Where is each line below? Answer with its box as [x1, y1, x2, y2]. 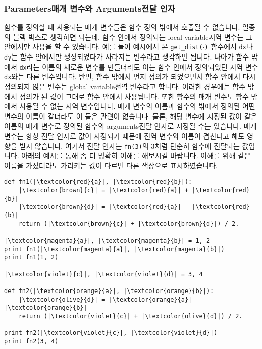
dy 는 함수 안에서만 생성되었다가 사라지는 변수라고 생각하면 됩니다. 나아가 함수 [4, 51, 249, 62]
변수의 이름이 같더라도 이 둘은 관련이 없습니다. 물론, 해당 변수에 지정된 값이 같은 [4, 110, 257, 121]
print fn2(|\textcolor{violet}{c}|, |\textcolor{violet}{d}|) [4, 329, 218, 337]
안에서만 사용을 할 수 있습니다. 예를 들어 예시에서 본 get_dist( [4, 41, 203, 52]
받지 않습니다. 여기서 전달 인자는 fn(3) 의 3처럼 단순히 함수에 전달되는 [19, 140, 240, 151]
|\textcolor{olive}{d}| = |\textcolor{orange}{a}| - [18, 296, 199, 303]
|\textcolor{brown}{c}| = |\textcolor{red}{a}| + [18, 187, 189, 194]
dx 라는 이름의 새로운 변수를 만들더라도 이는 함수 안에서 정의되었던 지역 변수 [19, 61, 258, 72]
